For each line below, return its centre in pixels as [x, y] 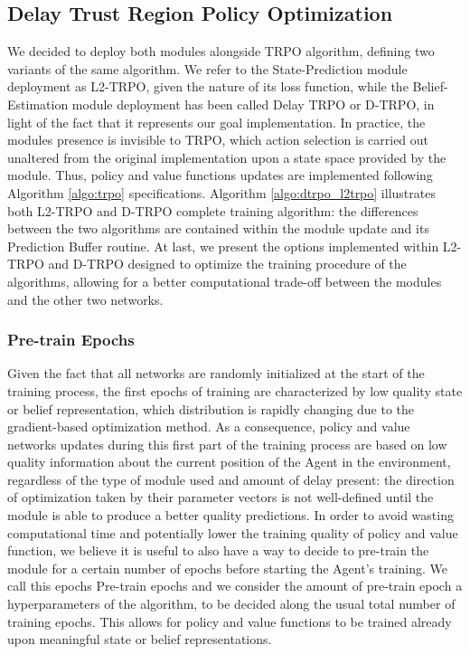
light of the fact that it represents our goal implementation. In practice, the [216, 122]
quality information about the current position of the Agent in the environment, [229, 462]
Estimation [38, 104]
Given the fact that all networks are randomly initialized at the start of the [216, 373]
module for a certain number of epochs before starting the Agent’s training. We [227, 568]
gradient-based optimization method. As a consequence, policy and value [209, 427]
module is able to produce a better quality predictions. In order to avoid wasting [230, 515]
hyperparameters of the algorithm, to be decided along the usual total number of [231, 604]
